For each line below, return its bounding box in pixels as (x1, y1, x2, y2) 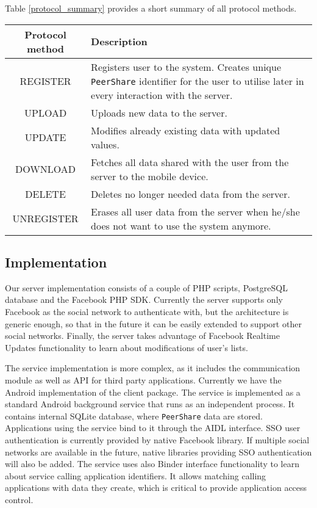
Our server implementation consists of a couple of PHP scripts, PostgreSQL (5, 281, 288, 294)
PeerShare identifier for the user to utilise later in (91, 73, 304, 88)
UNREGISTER (12, 211, 79, 226)
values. (91, 137, 119, 151)
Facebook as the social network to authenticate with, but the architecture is (5, 305, 289, 317)
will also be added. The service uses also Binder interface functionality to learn (5, 457, 299, 470)
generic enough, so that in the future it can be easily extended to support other (5, 317, 302, 330)
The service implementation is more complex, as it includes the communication (5, 361, 301, 374)
